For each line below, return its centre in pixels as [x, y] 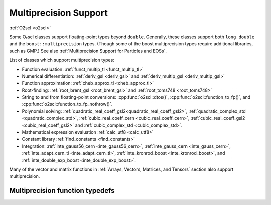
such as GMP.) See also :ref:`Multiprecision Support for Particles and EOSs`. [88, 51]
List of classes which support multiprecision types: [62, 60]
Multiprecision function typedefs [62, 191]
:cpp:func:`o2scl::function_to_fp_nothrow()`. [67, 104]
